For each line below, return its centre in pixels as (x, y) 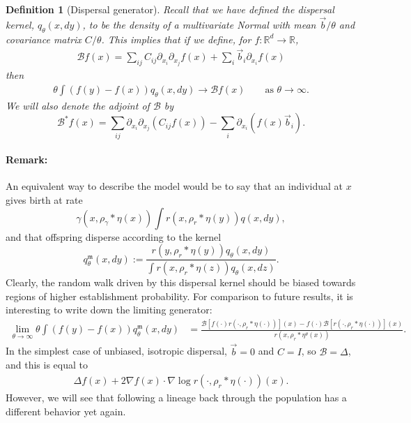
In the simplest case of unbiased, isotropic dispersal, (116, 351)
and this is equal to (47, 365)
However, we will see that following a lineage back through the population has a (176, 397)
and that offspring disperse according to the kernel (114, 236)
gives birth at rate (44, 199)
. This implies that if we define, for (176, 39)
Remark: (27, 159)
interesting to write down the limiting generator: (109, 310)
